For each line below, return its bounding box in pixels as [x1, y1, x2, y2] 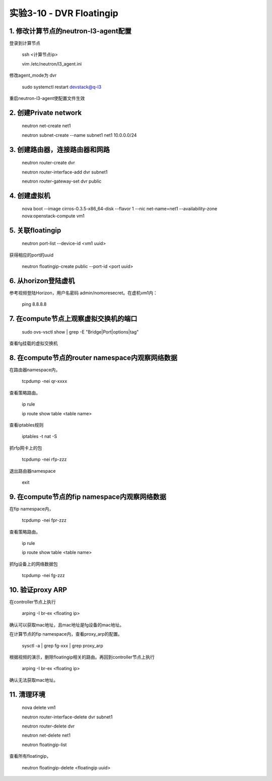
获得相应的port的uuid [9, 252, 54, 258]
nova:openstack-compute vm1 [22, 212, 85, 219]
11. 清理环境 [9, 690, 45, 699]
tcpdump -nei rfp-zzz [22, 457, 67, 463]
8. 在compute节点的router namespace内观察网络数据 [9, 353, 177, 362]
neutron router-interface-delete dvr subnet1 [22, 714, 113, 720]
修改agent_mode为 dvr [9, 72, 57, 78]
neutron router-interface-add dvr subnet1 [22, 169, 108, 175]
